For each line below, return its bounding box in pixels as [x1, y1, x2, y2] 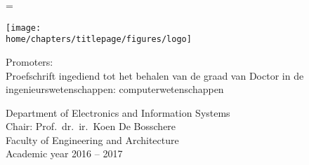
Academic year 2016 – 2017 [6, 146, 123, 161]
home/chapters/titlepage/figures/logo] [6, 34, 192, 45]
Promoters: [6, 54, 53, 69]
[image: [6, 22, 41, 33]
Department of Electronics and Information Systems [6, 105, 230, 120]
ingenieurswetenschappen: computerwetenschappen [6, 82, 224, 96]
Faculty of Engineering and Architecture [6, 132, 179, 147]
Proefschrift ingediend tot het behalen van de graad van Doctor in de [6, 68, 304, 82]
